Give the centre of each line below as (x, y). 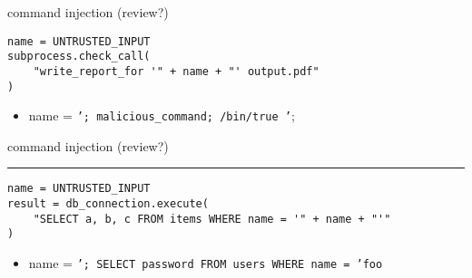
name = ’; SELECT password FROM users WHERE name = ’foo (206, 263)
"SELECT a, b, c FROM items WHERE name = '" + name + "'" (212, 219)
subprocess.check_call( (79, 57)
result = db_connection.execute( (108, 204)
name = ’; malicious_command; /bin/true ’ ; (162, 115)
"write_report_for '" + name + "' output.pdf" (176, 71)
